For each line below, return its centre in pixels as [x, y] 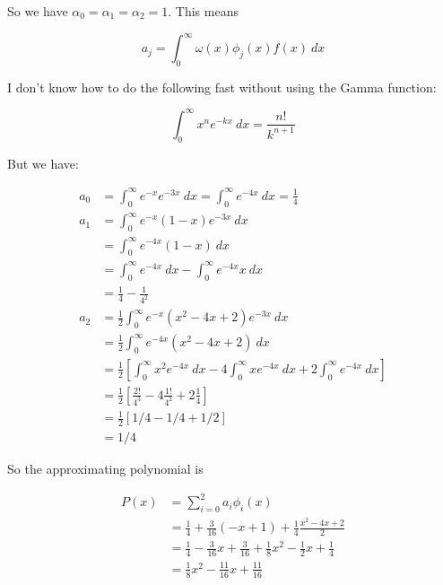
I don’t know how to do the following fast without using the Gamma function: [222, 87]
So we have [38, 11]
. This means [203, 11]
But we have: [43, 163]
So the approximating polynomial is [105, 469]
